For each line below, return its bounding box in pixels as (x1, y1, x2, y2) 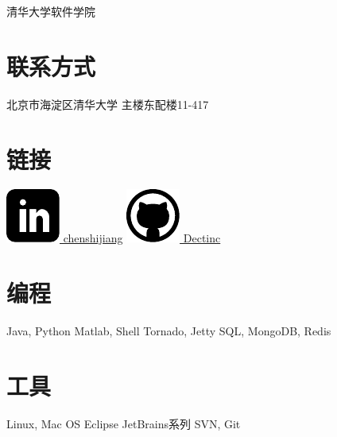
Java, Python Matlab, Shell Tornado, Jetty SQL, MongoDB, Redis (6, 323, 331, 339)
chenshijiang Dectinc (63, 230, 221, 246)
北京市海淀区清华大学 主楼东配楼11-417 (6, 95, 209, 112)
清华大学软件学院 (6, 3, 95, 19)
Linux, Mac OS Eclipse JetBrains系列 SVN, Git (6, 415, 241, 431)
